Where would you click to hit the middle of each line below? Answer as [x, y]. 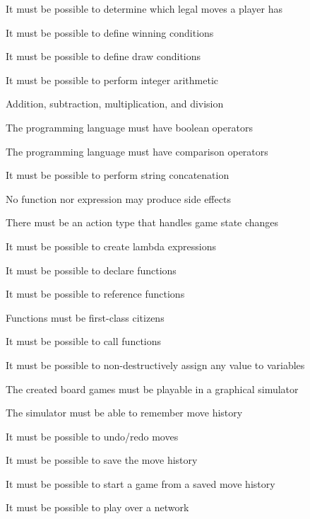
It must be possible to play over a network [97, 507]
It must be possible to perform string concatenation [118, 175]
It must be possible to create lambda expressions [111, 246]
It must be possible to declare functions [91, 270]
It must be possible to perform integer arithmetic [112, 80]
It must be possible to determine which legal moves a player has [144, 8]
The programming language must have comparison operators [137, 151]
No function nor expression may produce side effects [118, 198]
